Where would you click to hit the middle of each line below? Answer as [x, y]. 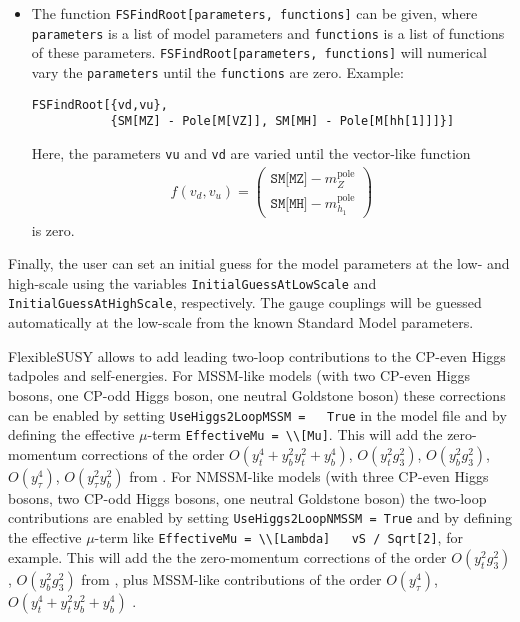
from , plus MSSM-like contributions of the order [231, 578]
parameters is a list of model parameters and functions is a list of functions [268, 32]
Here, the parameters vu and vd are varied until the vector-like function [251, 152]
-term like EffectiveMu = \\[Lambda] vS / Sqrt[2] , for [278, 537]
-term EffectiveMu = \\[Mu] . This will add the [295, 434]
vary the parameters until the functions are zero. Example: [217, 71]
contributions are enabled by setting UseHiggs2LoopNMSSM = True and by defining [260, 517]
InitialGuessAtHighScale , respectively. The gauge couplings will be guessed [245, 302]
